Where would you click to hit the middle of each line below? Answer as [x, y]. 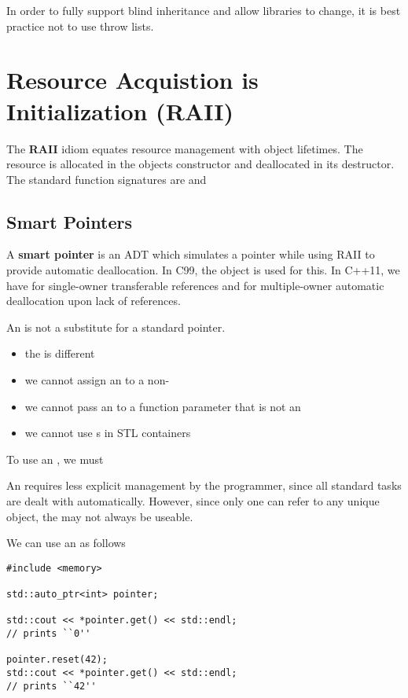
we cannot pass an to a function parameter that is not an [163, 406]
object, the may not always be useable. [100, 516]
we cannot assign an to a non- [97, 380]
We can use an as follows [66, 543]
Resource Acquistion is [132, 80]
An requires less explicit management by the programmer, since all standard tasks [204, 485]
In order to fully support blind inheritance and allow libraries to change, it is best [204, 10]
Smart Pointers [69, 221]
